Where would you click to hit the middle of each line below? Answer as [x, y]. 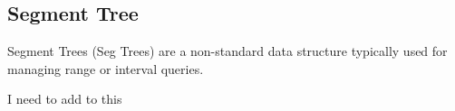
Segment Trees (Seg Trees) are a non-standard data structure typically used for [227, 51]
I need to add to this [65, 99]
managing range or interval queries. [106, 68]
